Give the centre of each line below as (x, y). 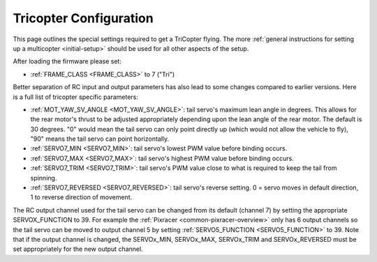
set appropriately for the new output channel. (78, 249)
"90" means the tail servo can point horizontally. (100, 139)
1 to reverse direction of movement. (81, 197)
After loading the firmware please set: (67, 61)
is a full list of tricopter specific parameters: (76, 97)
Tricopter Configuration (83, 18)
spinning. (44, 178)
